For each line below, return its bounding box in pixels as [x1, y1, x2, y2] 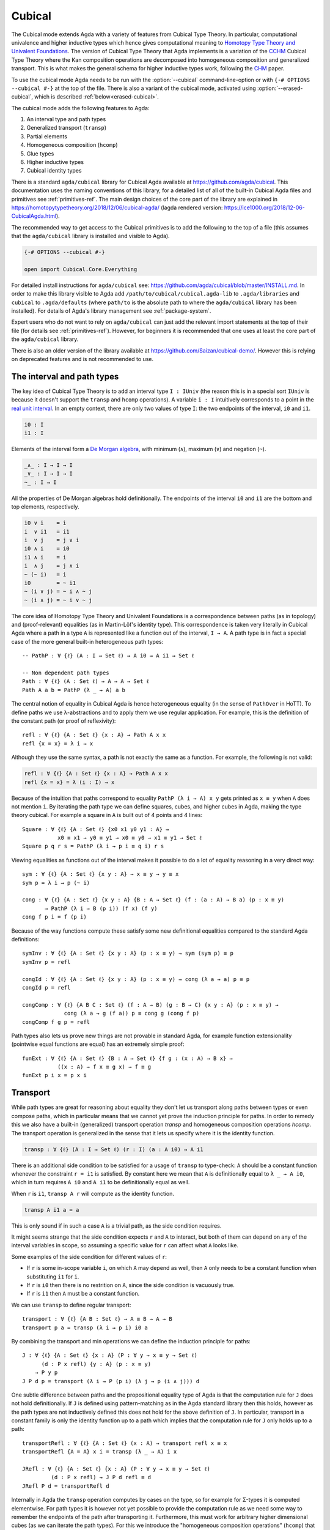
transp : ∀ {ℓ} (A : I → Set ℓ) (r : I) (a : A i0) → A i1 [24, 1146, 204, 1153]
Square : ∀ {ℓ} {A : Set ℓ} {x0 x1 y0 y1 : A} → [22, 826, 169, 832]
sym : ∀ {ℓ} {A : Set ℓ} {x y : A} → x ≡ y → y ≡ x [22, 871, 179, 878]
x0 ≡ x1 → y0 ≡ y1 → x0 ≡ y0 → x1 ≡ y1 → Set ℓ [57, 834, 202, 841]
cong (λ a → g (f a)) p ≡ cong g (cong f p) [64, 1010, 200, 1017]
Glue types [26, 150, 54, 157]
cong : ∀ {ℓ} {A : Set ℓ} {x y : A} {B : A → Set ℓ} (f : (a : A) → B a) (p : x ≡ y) [22, 897, 284, 903]
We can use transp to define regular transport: [11, 1301, 131, 1308]
